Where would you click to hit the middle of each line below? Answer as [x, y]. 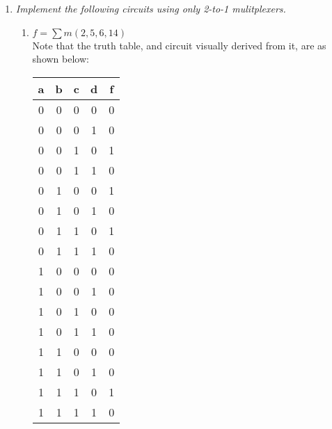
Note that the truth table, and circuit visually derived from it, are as [179, 45]
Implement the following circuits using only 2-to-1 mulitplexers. [151, 8]
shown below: [61, 59]
